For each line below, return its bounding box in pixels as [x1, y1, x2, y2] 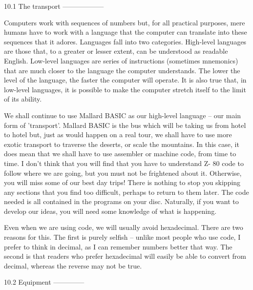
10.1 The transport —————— [4, 1, 104, 11]
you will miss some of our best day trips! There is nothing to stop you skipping [4, 177, 241, 187]
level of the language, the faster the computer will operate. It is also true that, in [4, 75, 247, 85]
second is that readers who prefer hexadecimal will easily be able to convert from [4, 251, 246, 261]
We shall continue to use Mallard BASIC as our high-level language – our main [4, 110, 241, 120]
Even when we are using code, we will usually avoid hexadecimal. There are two [4, 222, 243, 232]
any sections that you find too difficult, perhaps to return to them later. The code [4, 186, 249, 197]
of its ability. [4, 94, 42, 104]
